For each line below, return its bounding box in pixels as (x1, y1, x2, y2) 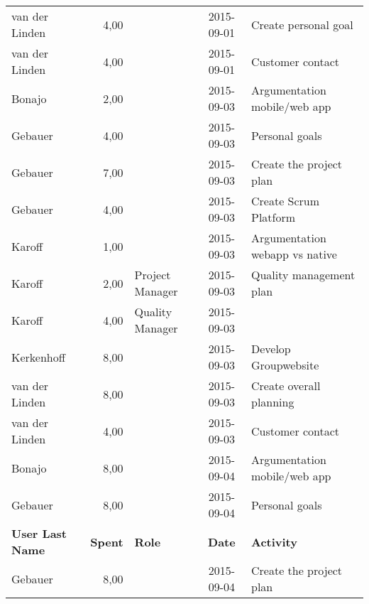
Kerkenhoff (11, 348, 66, 365)
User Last (11, 525, 67, 541)
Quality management (250, 266, 356, 283)
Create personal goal (250, 16, 353, 33)
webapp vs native (250, 246, 337, 262)
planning (250, 394, 294, 410)
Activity (250, 533, 297, 550)
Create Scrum (250, 193, 320, 209)
